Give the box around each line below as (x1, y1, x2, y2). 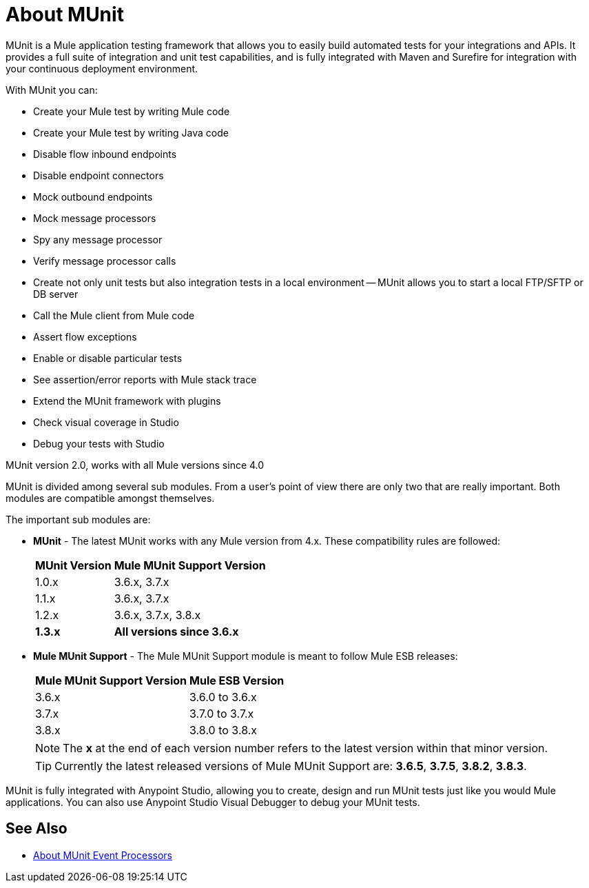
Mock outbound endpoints (33, 190, 153, 203)
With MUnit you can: (6, 83, 98, 96)
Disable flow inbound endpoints (33, 148, 177, 160)
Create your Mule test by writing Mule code (33, 105, 230, 117)
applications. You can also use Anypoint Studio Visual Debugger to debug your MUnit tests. (6, 796, 420, 808)
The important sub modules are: (6, 513, 151, 525)
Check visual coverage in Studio (33, 416, 179, 428)
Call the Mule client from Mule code (33, 309, 195, 321)
